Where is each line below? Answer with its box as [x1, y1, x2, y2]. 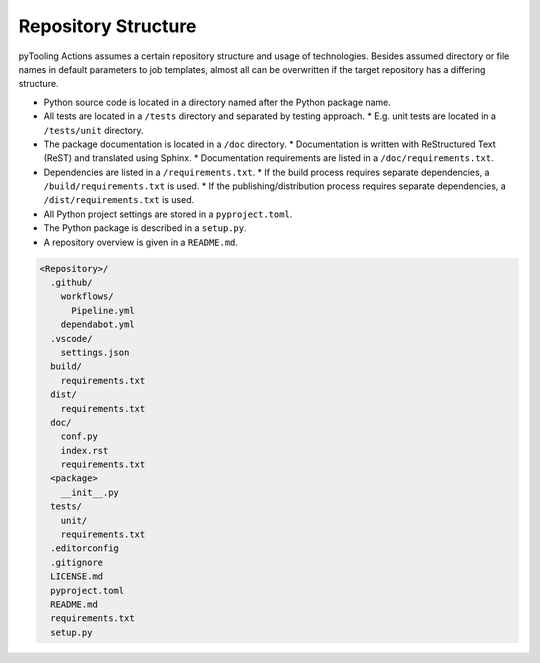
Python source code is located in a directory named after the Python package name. [43, 96, 392, 108]
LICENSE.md [50, 571, 104, 582]
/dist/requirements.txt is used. [43, 194, 195, 206]
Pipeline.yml [71, 305, 135, 316]
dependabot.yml [60, 319, 135, 330]
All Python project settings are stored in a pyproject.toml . [43, 208, 293, 220]
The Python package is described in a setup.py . [43, 222, 247, 234]
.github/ [50, 277, 93, 288]
